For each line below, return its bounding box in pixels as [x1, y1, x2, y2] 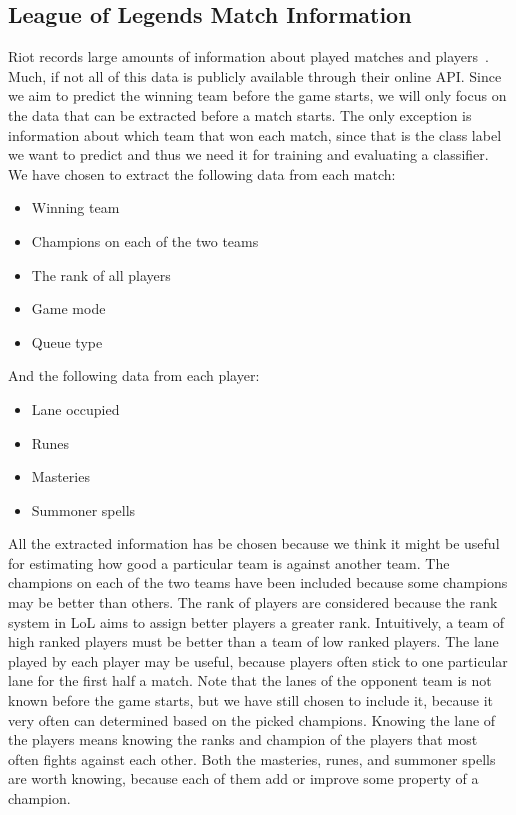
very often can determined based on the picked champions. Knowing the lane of [8, 709, 496, 730]
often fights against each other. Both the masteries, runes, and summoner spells [8, 748, 496, 769]
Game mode [31, 298, 106, 319]
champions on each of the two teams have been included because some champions [8, 572, 508, 593]
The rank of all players [31, 264, 171, 285]
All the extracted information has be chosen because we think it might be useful [8, 533, 500, 554]
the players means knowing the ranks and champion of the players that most [8, 729, 478, 750]
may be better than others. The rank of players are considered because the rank [8, 592, 498, 613]
